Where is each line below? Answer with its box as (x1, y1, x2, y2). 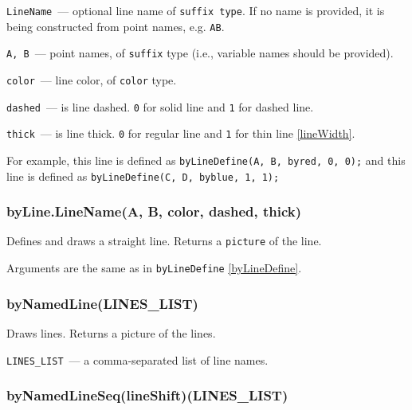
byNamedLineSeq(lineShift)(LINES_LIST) (6, 385, 288, 405)
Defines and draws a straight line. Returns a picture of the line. (6, 232, 322, 249)
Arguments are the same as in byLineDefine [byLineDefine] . (6, 260, 302, 276)
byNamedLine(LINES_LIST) (6, 293, 198, 313)
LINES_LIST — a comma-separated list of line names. (6, 351, 269, 368)
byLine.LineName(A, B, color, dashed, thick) (6, 201, 302, 221)
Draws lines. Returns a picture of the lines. (6, 325, 216, 341)
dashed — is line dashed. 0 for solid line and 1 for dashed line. (6, 98, 314, 115)
